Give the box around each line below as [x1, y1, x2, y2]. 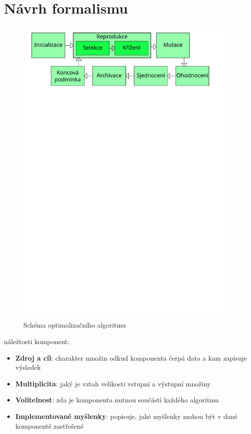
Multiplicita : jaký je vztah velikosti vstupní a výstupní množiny [15, 378, 211, 388]
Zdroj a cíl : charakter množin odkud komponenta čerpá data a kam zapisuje [15, 352, 247, 363]
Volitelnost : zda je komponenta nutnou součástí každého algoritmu [15, 395, 219, 405]
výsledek [15, 362, 41, 372]
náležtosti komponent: [4, 336, 70, 346]
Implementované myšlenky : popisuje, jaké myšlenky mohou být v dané [15, 411, 238, 421]
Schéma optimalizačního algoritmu [23, 320, 126, 330]
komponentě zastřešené [15, 420, 84, 431]
